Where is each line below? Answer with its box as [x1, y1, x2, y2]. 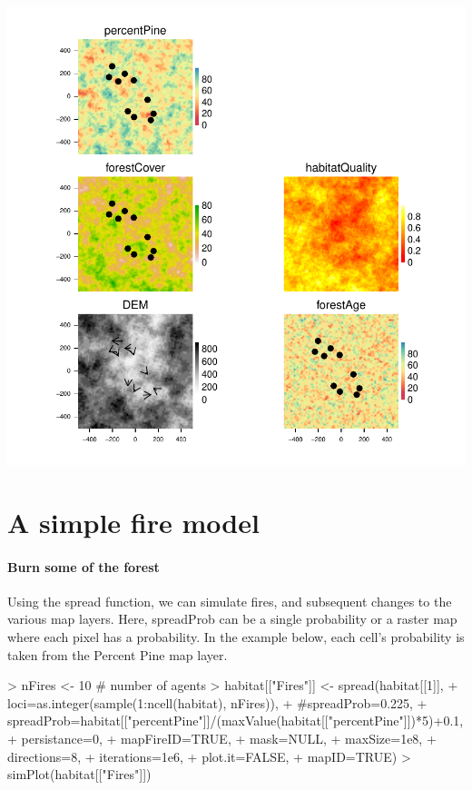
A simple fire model [7, 503, 260, 540]
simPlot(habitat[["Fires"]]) [7, 765, 152, 784]
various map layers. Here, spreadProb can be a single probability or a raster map [7, 609, 457, 628]
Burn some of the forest [7, 557, 160, 576]
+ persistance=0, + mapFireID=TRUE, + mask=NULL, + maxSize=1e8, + [7, 728, 437, 747]
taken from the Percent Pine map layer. [7, 645, 228, 664]
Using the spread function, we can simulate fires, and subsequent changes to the [7, 591, 452, 610]
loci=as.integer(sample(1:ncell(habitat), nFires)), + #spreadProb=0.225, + [7, 693, 428, 712]
